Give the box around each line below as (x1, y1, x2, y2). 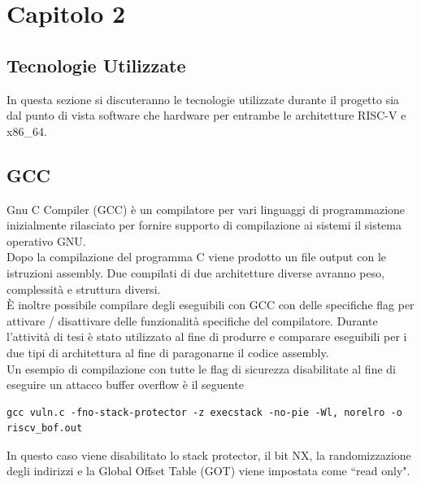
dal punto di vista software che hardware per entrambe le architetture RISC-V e (7, 107, 406, 124)
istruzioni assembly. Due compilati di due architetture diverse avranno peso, (7, 264, 385, 281)
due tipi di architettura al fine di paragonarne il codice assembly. (7, 343, 329, 360)
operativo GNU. (7, 232, 86, 249)
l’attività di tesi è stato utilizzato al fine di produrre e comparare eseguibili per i (7, 328, 407, 345)
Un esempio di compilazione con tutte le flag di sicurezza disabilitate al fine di (7, 360, 396, 377)
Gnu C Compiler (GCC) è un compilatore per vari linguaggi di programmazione (7, 200, 406, 217)
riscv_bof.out (7, 422, 83, 435)
